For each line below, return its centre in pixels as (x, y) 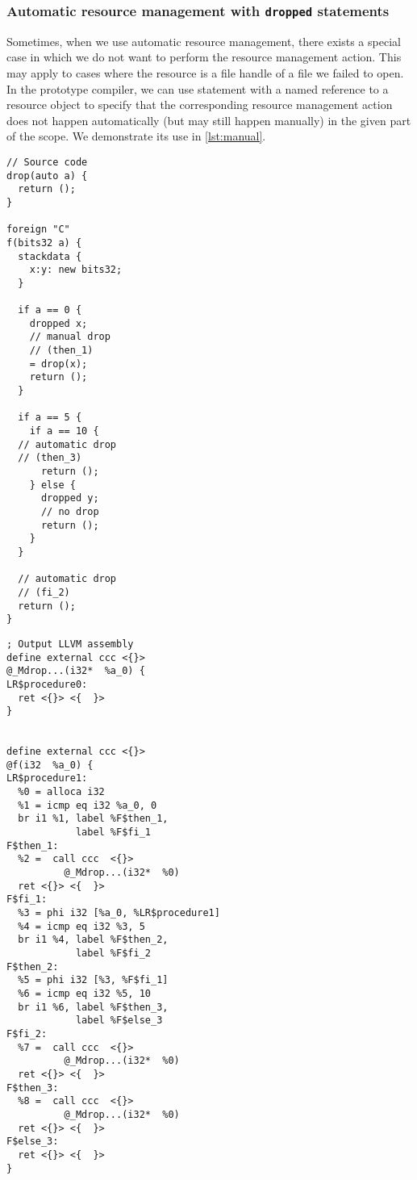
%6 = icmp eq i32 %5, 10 (84, 993)
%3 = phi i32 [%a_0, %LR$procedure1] (119, 913)
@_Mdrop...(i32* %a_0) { (76, 671)
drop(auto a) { (47, 176)
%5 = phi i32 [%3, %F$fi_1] (93, 980)
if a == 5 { (50, 418)
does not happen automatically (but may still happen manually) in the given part (209, 120)
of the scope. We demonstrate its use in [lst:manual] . (136, 136)
